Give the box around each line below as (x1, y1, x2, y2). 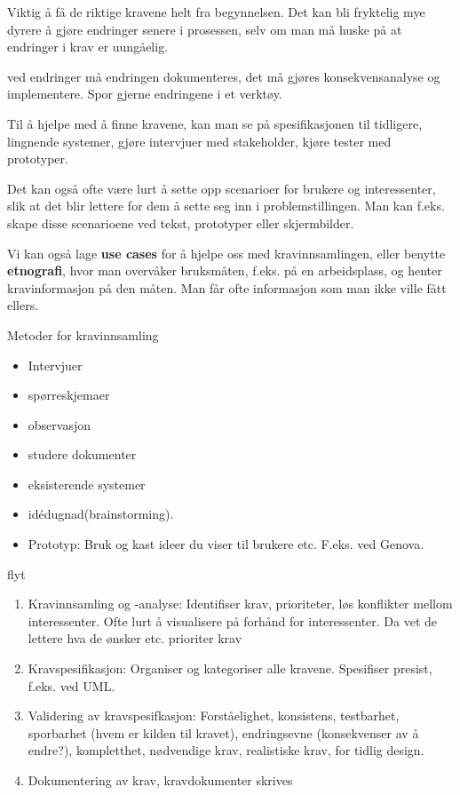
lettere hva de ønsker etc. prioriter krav (28, 629, 242, 648)
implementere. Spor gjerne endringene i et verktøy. (7, 84, 282, 103)
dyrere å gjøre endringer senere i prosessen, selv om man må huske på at (7, 20, 402, 38)
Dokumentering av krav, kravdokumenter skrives (28, 771, 293, 789)
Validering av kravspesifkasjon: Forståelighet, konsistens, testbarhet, (28, 706, 400, 725)
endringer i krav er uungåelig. (7, 37, 169, 56)
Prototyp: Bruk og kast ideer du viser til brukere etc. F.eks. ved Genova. (28, 535, 424, 553)
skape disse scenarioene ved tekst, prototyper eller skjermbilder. (7, 213, 354, 232)
